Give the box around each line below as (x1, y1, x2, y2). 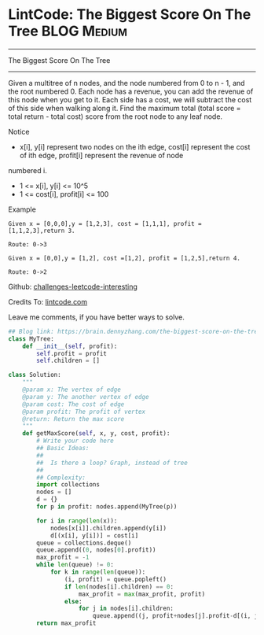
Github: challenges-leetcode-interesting (8, 282, 137, 291)
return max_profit (36, 619, 97, 627)
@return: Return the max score (22, 415, 125, 423)
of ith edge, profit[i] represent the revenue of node (19, 150, 184, 160)
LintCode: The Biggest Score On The (8, 6, 251, 24)
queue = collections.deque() (36, 539, 132, 547)
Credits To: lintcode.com (8, 297, 88, 306)
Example (8, 205, 37, 214)
